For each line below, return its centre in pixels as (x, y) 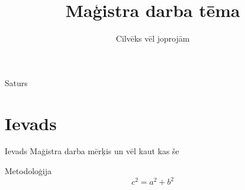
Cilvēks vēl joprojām (153, 38)
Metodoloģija (28, 171)
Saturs (16, 82)
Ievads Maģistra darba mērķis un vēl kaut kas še (92, 151)
